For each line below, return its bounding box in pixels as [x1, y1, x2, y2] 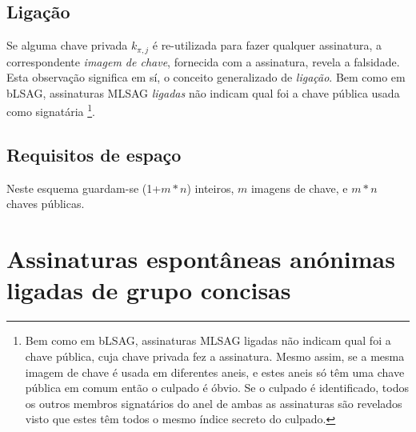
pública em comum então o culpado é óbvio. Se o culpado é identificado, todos [25, 379, 409, 396]
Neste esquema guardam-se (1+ [6, 179, 162, 196]
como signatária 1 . [6, 101, 95, 120]
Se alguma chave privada [6, 37, 128, 54]
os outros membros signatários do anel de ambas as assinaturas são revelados [25, 394, 402, 411]
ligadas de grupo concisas [6, 274, 291, 306]
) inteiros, [186, 179, 234, 196]
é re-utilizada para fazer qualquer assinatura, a [152, 37, 382, 54]
